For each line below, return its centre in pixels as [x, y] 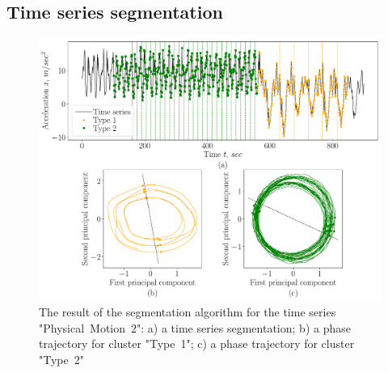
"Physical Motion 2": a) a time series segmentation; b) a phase [195, 327]
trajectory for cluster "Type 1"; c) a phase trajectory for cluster [197, 343]
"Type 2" [61, 359]
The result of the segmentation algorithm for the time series [188, 312]
